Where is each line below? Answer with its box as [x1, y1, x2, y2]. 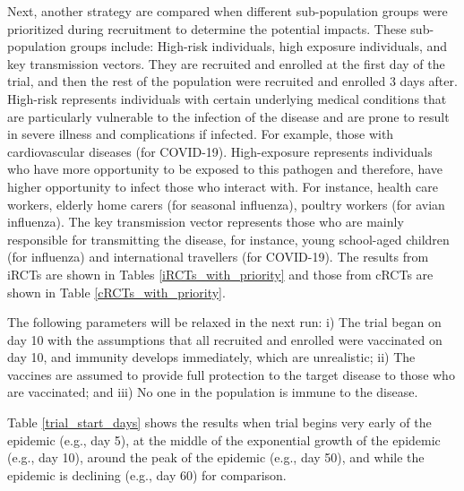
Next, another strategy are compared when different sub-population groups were [7, 2, 448, 20]
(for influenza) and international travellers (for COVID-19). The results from [7, 247, 429, 266]
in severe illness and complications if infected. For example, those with [7, 125, 394, 143]
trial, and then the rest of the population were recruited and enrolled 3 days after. [7, 72, 458, 90]
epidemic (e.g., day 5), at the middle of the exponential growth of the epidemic [7, 430, 441, 449]
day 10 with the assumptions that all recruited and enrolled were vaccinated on [7, 330, 443, 349]
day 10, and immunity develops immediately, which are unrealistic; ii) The [7, 348, 416, 366]
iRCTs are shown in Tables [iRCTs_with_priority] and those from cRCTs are [7, 264, 434, 283]
